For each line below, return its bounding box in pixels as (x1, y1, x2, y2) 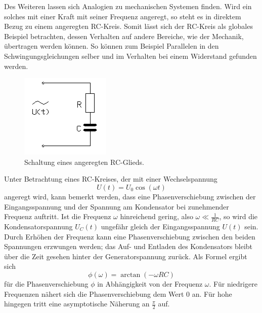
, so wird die (219, 211, 258, 222)
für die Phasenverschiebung (4, 278, 89, 289)
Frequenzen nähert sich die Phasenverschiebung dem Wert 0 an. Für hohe (4, 288, 232, 299)
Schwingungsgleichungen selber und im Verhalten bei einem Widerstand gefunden (4, 50, 257, 61)
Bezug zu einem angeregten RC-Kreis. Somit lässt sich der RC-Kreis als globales (4, 21, 253, 31)
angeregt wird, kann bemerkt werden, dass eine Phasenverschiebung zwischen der (4, 191, 256, 201)
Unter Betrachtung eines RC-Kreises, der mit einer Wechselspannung (4, 173, 217, 184)
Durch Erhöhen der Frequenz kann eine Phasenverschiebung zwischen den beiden (4, 231, 255, 241)
